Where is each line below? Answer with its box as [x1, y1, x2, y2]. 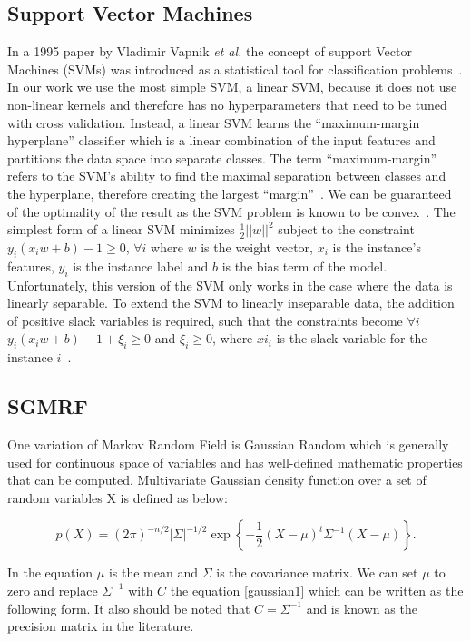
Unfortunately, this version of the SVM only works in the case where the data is [7, 275, 453, 294]
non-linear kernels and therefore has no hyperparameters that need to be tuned [7, 94, 447, 113]
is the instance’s [332, 237, 421, 256]
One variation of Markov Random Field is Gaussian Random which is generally [7, 434, 449, 453]
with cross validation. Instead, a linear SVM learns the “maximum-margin [7, 113, 420, 132]
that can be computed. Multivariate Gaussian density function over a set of [7, 470, 427, 489]
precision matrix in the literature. [7, 616, 194, 636]
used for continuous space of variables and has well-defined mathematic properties [7, 452, 463, 471]
